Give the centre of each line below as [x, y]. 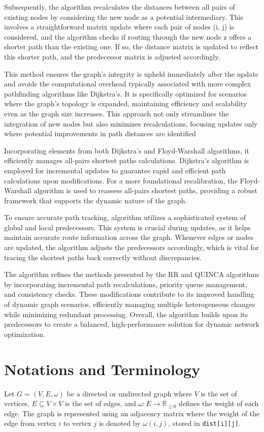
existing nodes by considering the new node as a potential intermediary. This [124, 17]
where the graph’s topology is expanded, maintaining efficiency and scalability [126, 103]
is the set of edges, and [101, 403]
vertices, [17, 403]
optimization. [25, 334]
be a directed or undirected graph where [129, 393]
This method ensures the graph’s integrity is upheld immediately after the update [131, 73]
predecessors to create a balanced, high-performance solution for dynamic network [132, 324]
